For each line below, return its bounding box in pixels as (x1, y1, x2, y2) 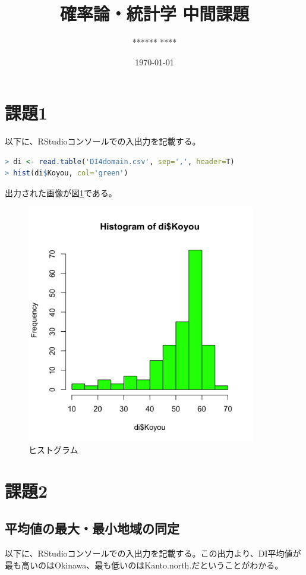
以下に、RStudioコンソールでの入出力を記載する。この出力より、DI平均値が (5, 547, 301, 560)
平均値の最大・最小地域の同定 (5, 519, 179, 538)
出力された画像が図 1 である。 (5, 187, 117, 199)
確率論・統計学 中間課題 (59, 1, 250, 26)
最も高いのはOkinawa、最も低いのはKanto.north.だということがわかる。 (5, 558, 283, 571)
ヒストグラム (29, 444, 78, 455)
